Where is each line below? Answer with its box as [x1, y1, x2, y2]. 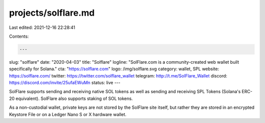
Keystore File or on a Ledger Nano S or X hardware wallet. [9, 111, 127, 117]
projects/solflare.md [9, 7, 95, 18]
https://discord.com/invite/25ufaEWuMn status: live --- [9, 80, 121, 86]
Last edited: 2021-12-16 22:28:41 [9, 25, 76, 30]
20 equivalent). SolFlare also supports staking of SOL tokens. [9, 96, 133, 101]
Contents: [9, 33, 29, 39]
